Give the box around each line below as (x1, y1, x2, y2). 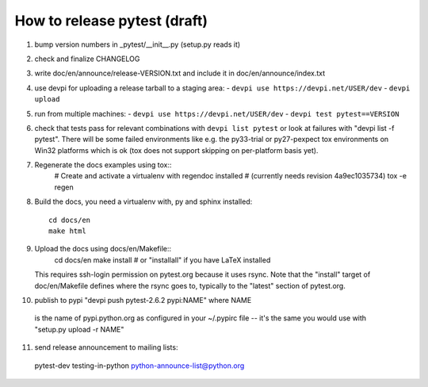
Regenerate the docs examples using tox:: (34, 160, 172, 170)
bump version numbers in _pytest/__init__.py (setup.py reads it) (34, 40, 241, 49)
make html (48, 227, 86, 236)
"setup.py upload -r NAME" (34, 324, 124, 334)
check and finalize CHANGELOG (34, 54, 140, 63)
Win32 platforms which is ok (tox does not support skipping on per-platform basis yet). (34, 145, 319, 155)
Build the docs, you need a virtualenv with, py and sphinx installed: (34, 197, 253, 206)
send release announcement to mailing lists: (34, 343, 178, 352)
